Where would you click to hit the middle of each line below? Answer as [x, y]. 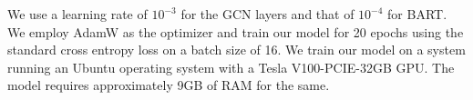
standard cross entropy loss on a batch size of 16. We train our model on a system [236, 50]
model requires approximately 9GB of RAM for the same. [169, 85]
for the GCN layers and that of [267, 14]
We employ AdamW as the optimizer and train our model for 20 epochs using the [236, 31]
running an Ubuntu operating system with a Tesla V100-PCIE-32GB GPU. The [231, 67]
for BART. [417, 14]
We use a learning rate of [77, 14]
